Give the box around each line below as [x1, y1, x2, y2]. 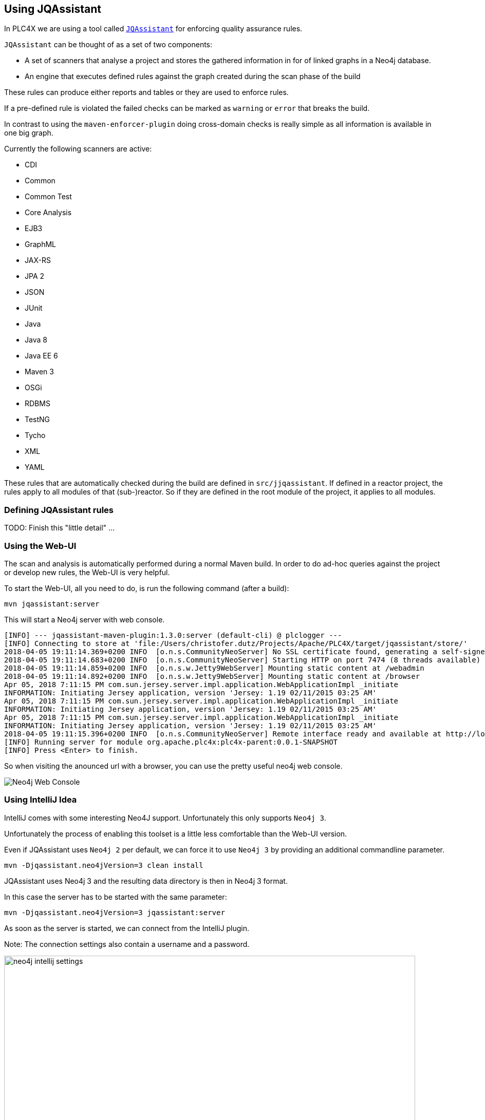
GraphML [25, 240, 56, 249]
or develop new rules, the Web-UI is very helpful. [4, 567, 170, 577]
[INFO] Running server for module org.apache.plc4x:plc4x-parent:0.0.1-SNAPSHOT [4, 737, 338, 746]
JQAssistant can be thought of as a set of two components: [4, 40, 213, 49]
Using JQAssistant [4, 3, 102, 15]
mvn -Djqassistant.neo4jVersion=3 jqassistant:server [4, 908, 225, 917]
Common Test [25, 192, 72, 201]
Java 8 [25, 335, 47, 345]
